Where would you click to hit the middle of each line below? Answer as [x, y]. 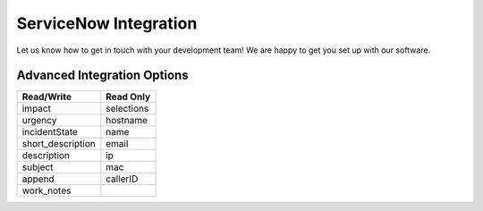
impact [36, 109]
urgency [39, 121]
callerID [122, 179]
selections [127, 109]
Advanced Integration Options [102, 76]
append [38, 179]
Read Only [128, 97]
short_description [59, 144]
